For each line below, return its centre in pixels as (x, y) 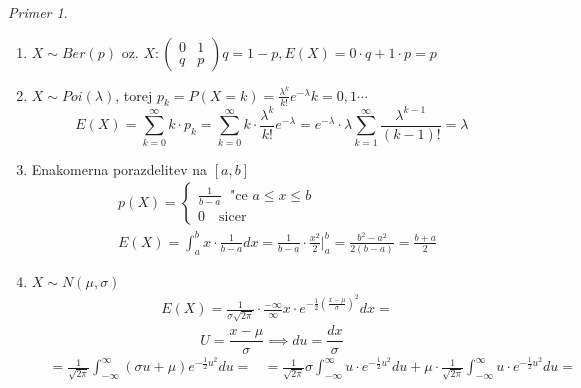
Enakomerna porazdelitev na (119, 168)
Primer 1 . (38, 12)
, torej (134, 94)
